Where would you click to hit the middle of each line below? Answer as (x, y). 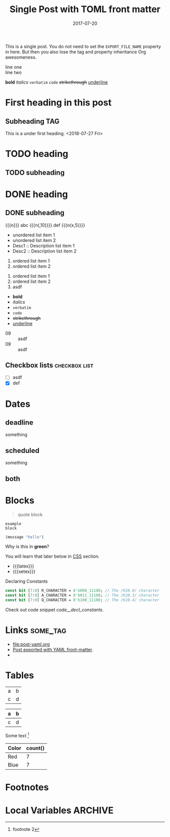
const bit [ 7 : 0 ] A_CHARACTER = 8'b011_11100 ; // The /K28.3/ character (82, 596)
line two (13, 72)
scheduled (22, 451)
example (13, 524)
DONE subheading (35, 213)
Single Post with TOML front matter (85, 9)
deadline (19, 423)
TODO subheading (35, 172)
